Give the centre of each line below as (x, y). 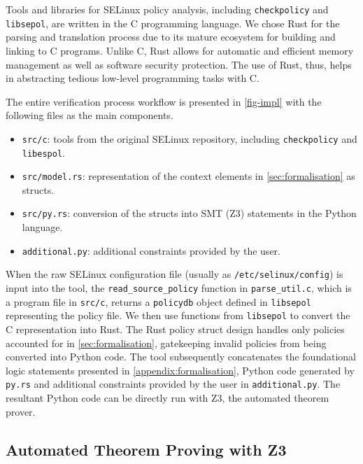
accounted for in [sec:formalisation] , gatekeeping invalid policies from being (166, 343)
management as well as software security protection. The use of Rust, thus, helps (179, 64)
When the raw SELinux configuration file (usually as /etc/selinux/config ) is (175, 274)
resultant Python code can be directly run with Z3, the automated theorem (168, 398)
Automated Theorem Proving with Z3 (146, 449)
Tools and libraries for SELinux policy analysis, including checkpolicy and (167, 9)
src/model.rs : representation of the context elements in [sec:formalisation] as (188, 176)
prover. (21, 411)
